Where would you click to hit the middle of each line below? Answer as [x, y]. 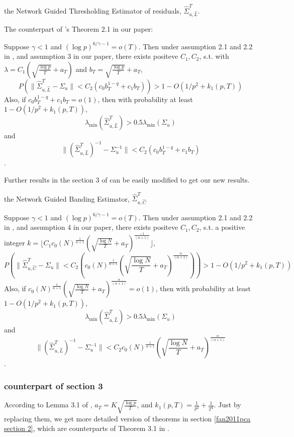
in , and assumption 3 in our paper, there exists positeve [91, 56]
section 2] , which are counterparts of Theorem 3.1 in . [87, 428]
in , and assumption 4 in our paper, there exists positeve [91, 227]
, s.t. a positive [222, 227]
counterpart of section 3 [54, 385]
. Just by [227, 405]
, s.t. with [214, 56]
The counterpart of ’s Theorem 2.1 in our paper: [79, 29]
